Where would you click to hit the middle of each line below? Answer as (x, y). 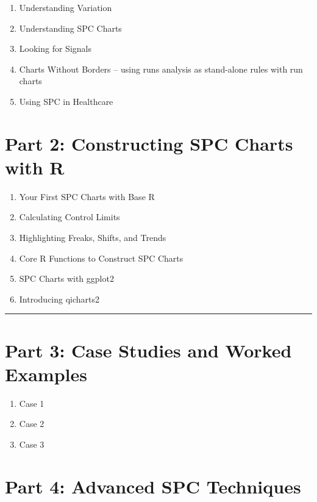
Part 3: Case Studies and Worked (148, 350)
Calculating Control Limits (69, 217)
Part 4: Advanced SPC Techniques (153, 486)
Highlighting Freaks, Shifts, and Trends (93, 238)
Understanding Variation (66, 7)
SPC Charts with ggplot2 (66, 278)
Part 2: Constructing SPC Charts (149, 143)
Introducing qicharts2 (59, 299)
